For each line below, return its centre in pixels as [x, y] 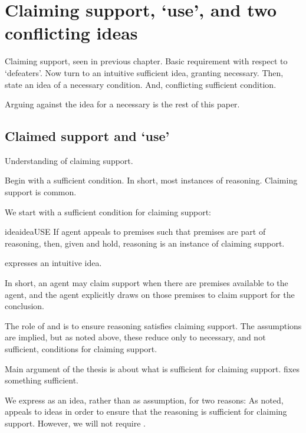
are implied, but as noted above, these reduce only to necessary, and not [135, 337]
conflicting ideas [71, 33]
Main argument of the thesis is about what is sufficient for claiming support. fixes [152, 368]
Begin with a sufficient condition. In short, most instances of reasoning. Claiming [151, 180]
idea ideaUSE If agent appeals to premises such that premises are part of [135, 232]
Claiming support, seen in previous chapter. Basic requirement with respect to [146, 61]
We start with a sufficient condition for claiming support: [108, 211]
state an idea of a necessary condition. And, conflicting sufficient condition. [141, 84]
